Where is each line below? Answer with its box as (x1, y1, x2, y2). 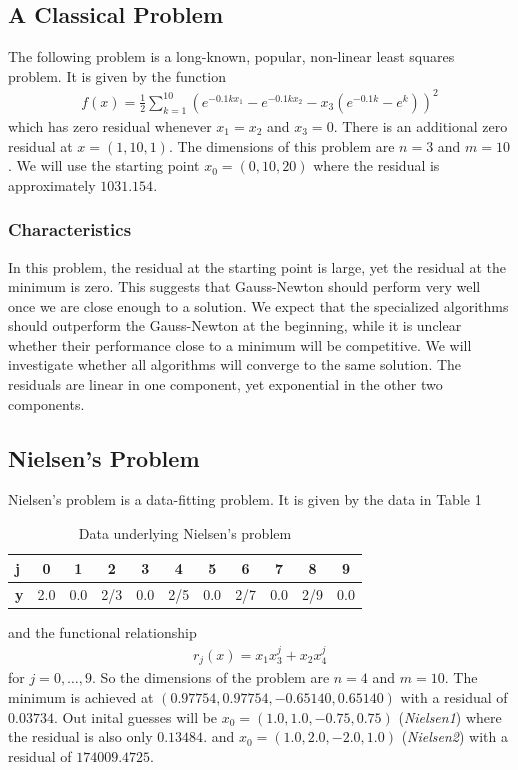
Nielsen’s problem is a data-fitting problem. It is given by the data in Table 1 (8, 489, 482, 510)
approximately (8, 174, 96, 195)
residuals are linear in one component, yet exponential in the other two (8, 374, 443, 395)
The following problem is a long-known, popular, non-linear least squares (8, 46, 455, 67)
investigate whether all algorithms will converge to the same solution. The (8, 354, 462, 375)
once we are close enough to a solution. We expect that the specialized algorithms (8, 295, 509, 316)
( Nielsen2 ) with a (401, 726, 509, 747)
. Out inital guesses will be (53, 706, 218, 727)
